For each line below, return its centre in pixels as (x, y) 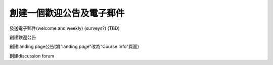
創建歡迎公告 (23, 37)
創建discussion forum (32, 56)
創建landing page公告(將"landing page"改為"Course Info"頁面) (74, 47)
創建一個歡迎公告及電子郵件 (67, 13)
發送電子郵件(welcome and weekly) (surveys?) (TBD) (64, 28)
